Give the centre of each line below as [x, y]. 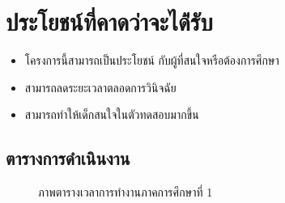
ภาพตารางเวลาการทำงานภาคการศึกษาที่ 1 [125, 192]
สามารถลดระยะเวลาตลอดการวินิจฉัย [100, 87]
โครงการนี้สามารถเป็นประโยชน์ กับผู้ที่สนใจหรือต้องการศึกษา [152, 60]
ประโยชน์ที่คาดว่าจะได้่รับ [109, 21]
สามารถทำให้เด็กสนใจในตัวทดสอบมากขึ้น [112, 114]
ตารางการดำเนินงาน [68, 158]
